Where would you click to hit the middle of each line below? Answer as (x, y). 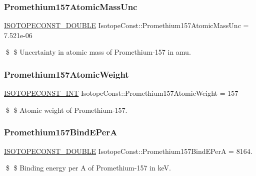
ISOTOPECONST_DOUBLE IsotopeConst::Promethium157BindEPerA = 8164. (128, 151)
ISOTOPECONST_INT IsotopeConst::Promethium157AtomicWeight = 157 (121, 93)
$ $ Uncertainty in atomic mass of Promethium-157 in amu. (98, 52)
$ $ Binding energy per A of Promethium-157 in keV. (88, 168)
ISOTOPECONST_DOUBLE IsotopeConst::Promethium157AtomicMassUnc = (126, 25)
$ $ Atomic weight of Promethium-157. (66, 110)
